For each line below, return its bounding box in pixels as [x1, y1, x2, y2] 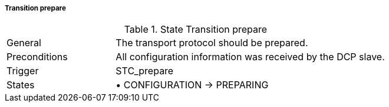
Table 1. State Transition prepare [124, 23, 268, 36]
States [6, 79, 35, 91]
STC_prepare [116, 65, 174, 77]
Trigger [6, 65, 39, 77]
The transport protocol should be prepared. [116, 37, 308, 49]
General [6, 37, 41, 49]
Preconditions [6, 51, 68, 63]
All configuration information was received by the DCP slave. [116, 51, 385, 63]
